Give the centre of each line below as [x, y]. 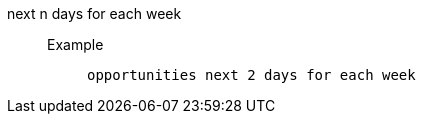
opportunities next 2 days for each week [251, 75]
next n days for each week [94, 13]
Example [75, 44]
